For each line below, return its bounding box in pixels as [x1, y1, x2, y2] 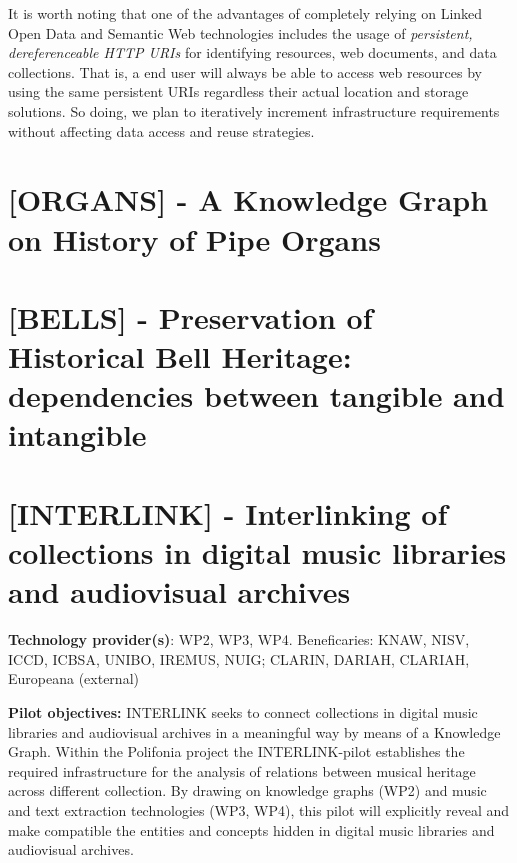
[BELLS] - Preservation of [8, 296, 373, 337]
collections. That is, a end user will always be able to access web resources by [8, 61, 482, 82]
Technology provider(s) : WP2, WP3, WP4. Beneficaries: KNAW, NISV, [8, 629, 470, 650]
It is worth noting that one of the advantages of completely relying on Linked [8, 3, 483, 23]
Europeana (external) [8, 668, 139, 689]
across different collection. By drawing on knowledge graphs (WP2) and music [8, 780, 487, 801]
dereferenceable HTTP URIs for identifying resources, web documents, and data [8, 42, 497, 63]
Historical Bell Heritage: [8, 336, 352, 377]
